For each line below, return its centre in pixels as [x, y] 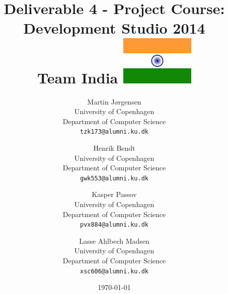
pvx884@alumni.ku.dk [114, 225]
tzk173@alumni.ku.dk [114, 132]
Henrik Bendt [114, 148]
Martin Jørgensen [114, 101]
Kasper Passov [114, 194]
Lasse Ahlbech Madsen [114, 240]
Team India [78, 77]
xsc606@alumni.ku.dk [114, 271]
